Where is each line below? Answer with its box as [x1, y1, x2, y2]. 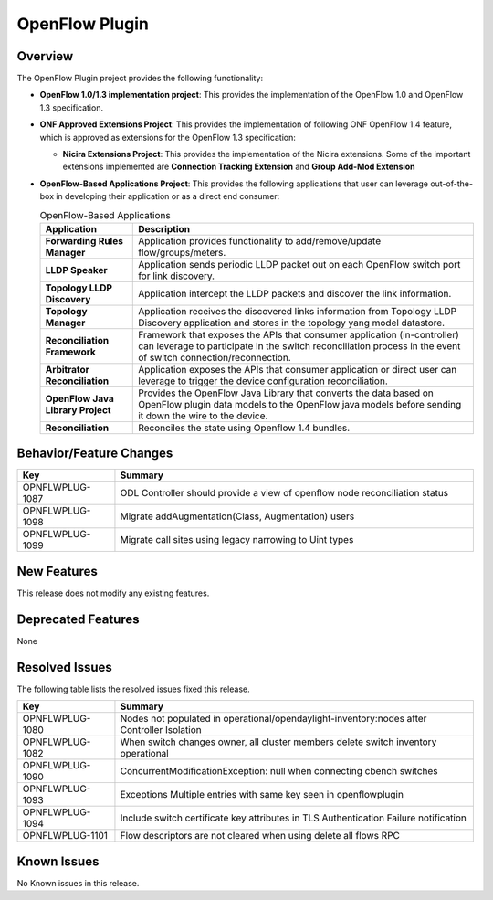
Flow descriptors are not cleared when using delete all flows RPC [120, 830, 401, 842]
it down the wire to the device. [138, 409, 268, 422]
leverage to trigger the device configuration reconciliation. [138, 375, 388, 387]
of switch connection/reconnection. [138, 351, 291, 364]
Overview [16, 48, 74, 64]
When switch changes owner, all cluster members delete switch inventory [120, 736, 437, 748]
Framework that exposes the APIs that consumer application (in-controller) [138, 328, 460, 341]
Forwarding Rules [45, 234, 123, 247]
